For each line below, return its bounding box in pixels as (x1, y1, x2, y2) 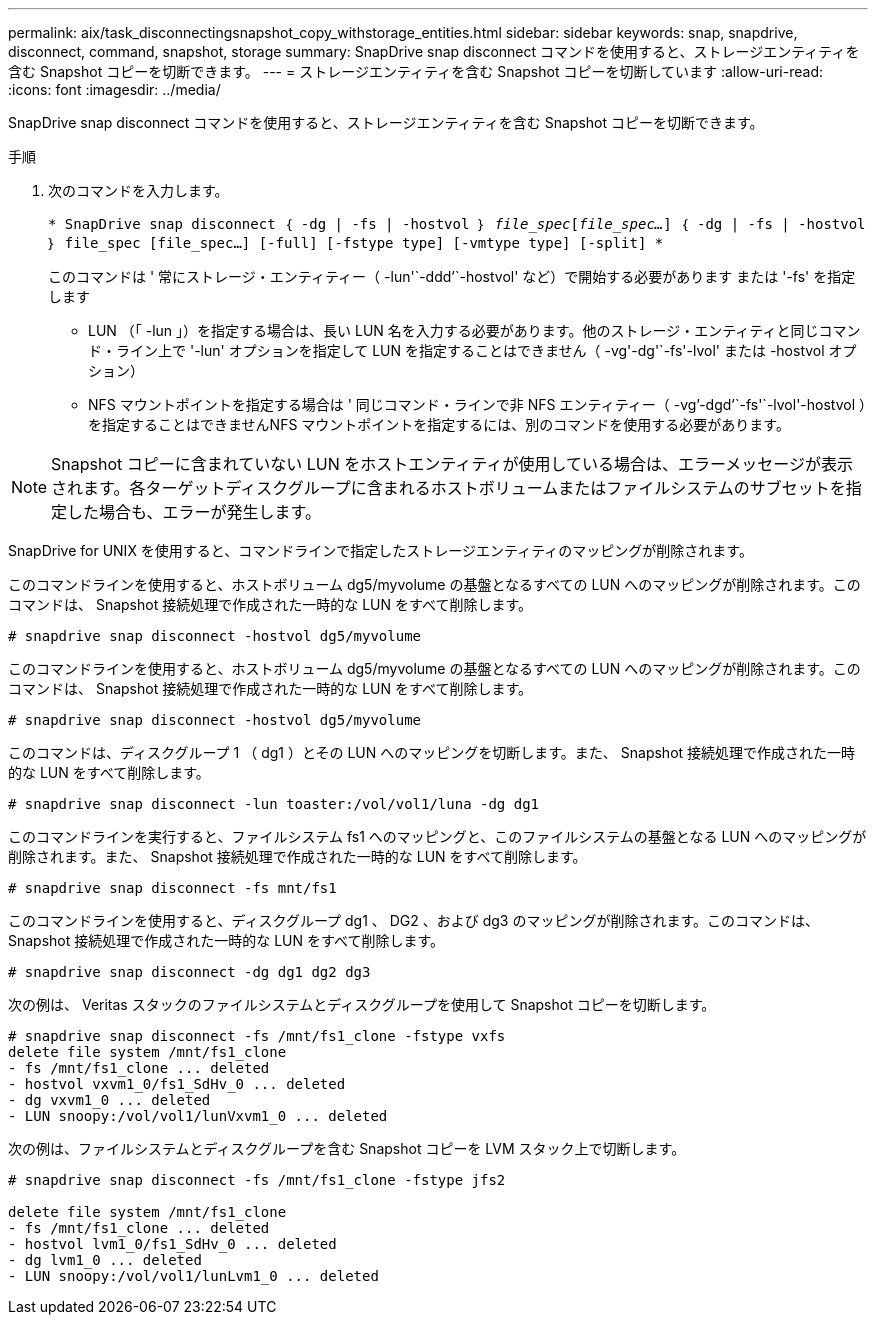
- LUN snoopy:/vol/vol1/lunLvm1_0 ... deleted (8, 1268, 379, 1284)
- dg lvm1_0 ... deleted (8, 1252, 202, 1268)
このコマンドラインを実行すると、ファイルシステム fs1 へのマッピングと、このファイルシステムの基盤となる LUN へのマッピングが (8, 828, 867, 845)
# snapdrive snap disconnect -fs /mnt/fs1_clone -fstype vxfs (8, 1028, 506, 1044)
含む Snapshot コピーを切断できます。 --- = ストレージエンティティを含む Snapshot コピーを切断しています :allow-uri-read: (8, 63, 823, 80)
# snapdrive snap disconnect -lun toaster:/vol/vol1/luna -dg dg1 (8, 796, 540, 812)
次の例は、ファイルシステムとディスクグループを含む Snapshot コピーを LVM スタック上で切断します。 (8, 1140, 686, 1157)
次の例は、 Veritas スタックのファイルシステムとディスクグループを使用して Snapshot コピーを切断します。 (8, 996, 716, 1013)
